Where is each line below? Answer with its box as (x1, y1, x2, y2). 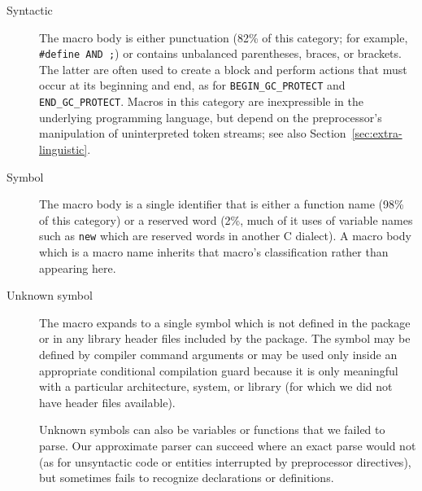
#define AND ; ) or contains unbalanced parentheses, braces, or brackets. (39, 45, 402, 62)
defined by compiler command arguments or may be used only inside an (39, 345, 398, 362)
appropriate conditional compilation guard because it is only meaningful (39, 362, 398, 379)
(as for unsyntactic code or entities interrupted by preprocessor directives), (39, 453, 411, 470)
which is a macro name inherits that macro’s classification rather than (39, 243, 389, 260)
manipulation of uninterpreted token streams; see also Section (39, 125, 346, 142)
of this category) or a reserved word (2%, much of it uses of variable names (39, 211, 413, 228)
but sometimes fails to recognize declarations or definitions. (39, 469, 334, 486)
